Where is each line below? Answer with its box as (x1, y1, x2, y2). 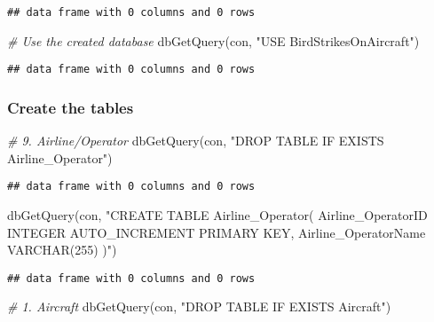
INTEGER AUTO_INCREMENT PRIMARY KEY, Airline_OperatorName (7, 223, 426, 241)
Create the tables (7, 96, 134, 118)
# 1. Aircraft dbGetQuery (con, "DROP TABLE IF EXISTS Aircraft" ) (7, 297, 391, 316)
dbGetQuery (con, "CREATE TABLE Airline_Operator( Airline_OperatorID (7, 205, 428, 224)
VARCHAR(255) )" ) (7, 240, 117, 259)
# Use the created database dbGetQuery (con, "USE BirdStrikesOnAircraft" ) (7, 31, 420, 50)
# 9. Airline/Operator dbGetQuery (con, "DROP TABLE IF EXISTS (7, 131, 384, 150)
